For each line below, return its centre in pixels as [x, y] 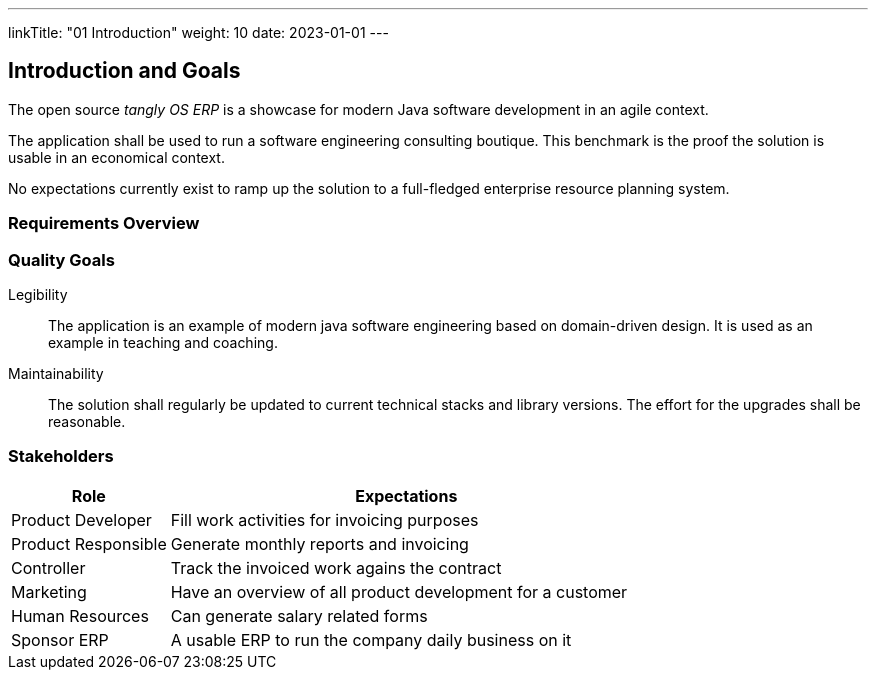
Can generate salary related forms [299, 615]
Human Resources [80, 615]
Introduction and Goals [124, 71]
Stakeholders [61, 456]
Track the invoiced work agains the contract [336, 567]
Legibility [38, 294]
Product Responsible [89, 543]
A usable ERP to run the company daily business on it [371, 639]
